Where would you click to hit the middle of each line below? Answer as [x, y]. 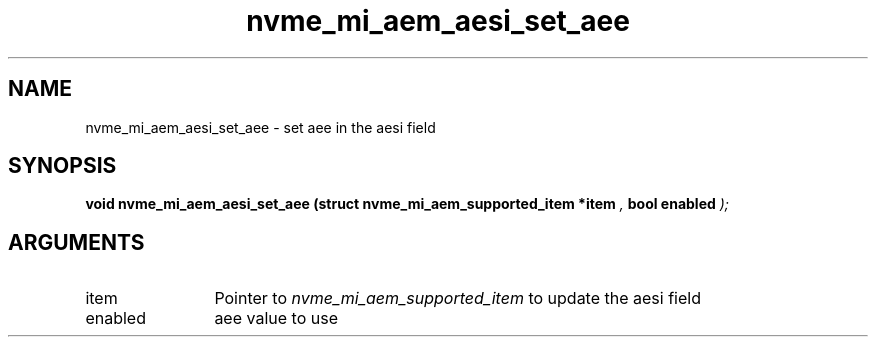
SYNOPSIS [62, 166]
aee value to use [276, 318]
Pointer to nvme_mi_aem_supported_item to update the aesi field [457, 298]
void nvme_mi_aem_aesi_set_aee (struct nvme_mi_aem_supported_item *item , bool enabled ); [407, 204]
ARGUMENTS [76, 242]
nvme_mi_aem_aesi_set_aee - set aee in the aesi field [260, 127]
